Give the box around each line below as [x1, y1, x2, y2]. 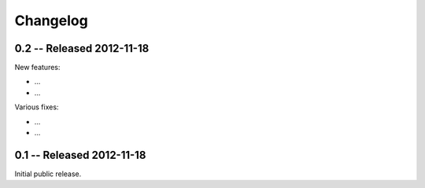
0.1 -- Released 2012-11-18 [14, 148, 146, 161]
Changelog [14, 12, 88, 29]
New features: [14, 63, 61, 72]
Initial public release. [14, 169, 82, 179]
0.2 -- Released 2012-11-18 [14, 42, 150, 55]
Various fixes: [14, 102, 59, 112]
